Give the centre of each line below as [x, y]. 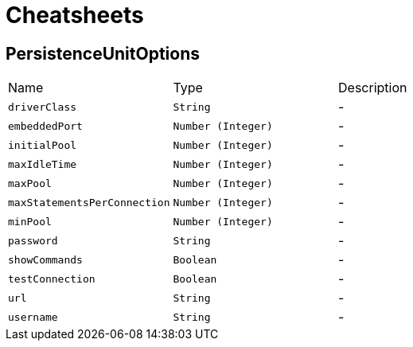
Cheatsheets [75, 15]
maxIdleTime [43, 164]
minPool [30, 221]
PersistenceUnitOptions [103, 53]
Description [373, 88]
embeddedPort [45, 126]
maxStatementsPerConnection [89, 202]
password [33, 240]
